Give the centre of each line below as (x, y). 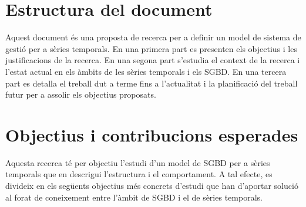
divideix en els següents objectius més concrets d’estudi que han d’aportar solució (152, 185)
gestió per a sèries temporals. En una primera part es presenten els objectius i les (151, 48)
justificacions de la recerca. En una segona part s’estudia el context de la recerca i (153, 60)
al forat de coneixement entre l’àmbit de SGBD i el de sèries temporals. (134, 197)
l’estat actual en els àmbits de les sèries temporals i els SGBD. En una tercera (146, 71)
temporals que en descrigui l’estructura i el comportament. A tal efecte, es (139, 174)
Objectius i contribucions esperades (152, 134)
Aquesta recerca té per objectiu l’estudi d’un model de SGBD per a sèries (138, 162)
